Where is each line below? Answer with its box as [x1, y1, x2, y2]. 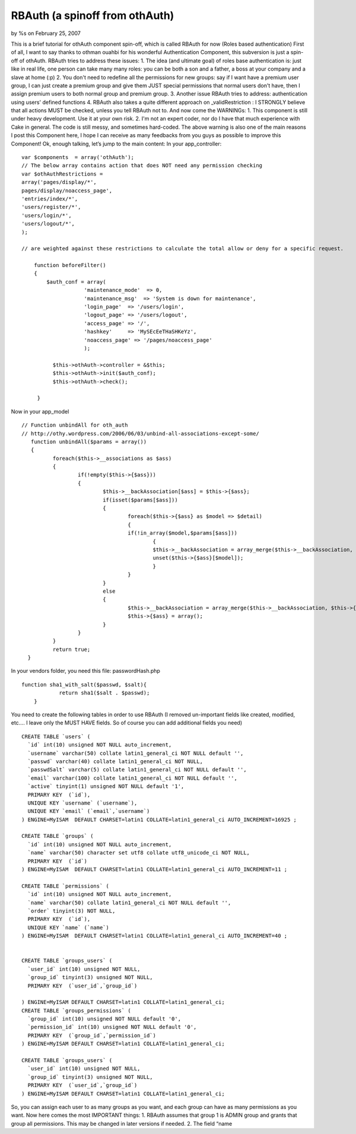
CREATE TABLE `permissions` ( [21, 882, 110, 890]
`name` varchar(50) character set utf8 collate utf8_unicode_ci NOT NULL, [27, 849, 250, 856]
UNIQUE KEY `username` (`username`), [27, 799, 138, 806]
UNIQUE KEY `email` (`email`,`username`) [27, 808, 150, 815]
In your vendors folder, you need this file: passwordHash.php [11, 668, 160, 675]
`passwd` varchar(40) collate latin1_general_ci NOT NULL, [27, 758, 203, 765]
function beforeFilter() [33, 262, 106, 269]
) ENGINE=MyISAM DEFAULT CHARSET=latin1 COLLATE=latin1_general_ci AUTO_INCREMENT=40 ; [21, 932, 288, 939]
